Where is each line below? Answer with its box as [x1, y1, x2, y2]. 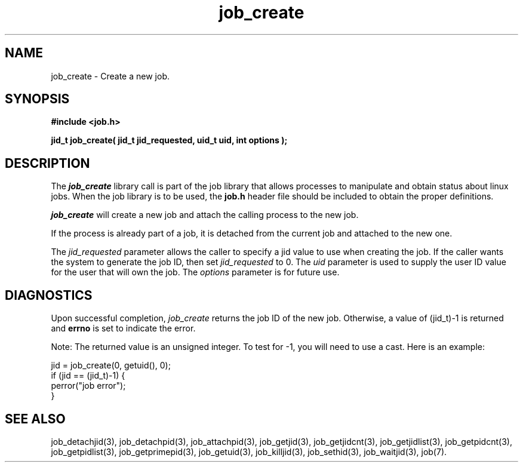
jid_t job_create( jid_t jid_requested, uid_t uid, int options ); [51, 135, 288, 146]
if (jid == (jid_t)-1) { [51, 370, 125, 381]
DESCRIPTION [5, 155, 90, 171]
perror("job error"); [51, 380, 126, 391]
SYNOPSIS [5, 91, 70, 107]
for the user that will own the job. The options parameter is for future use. [51, 267, 340, 278]
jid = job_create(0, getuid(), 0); [51, 360, 171, 371]
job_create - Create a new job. [51, 70, 170, 81]
